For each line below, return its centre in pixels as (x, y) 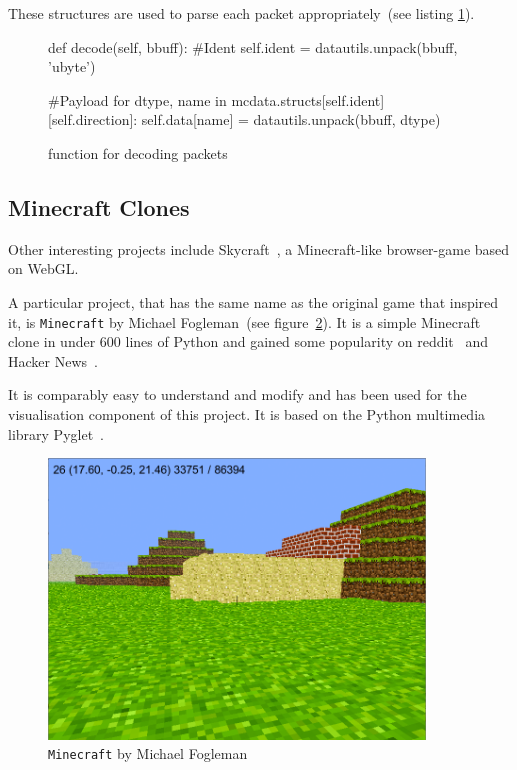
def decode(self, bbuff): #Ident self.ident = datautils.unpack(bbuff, (253, 46)
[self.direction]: (93, 119)
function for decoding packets (138, 152)
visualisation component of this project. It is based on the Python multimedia (247, 413)
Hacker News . (53, 360)
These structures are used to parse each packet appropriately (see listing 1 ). (241, 13)
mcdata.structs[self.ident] (308, 99)
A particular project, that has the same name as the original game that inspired (253, 301)
